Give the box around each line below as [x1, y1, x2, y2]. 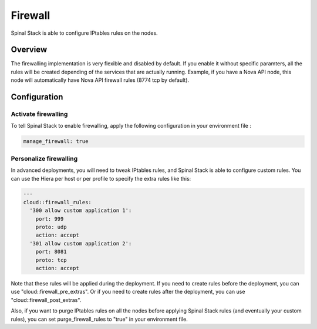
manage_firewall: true [23, 138, 89, 145]
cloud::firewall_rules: [23, 199, 92, 205]
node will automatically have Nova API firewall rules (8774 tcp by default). [11, 77, 190, 84]
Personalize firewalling [11, 154, 78, 162]
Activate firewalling [11, 110, 68, 118]
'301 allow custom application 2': [29, 240, 132, 247]
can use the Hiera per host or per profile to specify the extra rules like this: [11, 175, 191, 182]
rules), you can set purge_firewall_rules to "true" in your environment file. [11, 315, 188, 323]
